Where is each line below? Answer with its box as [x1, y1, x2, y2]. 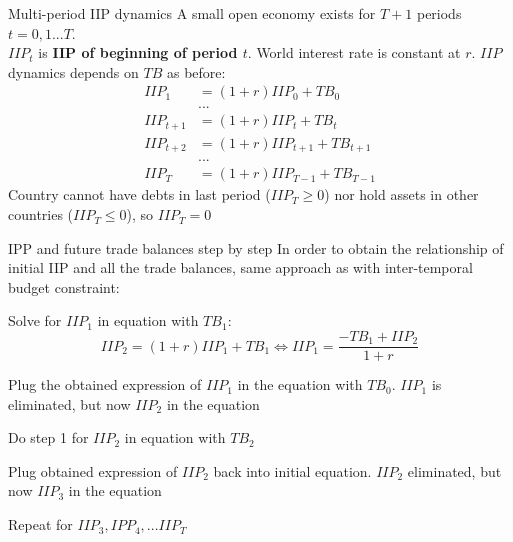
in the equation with [237, 374, 363, 395]
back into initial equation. [213, 460, 372, 481]
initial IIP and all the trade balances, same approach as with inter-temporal [8, 257, 473, 278]
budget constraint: [8, 276, 120, 297]
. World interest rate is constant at [247, 42, 461, 63]
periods [416, 3, 462, 23]
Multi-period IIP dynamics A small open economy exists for [8, 3, 376, 23]
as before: [166, 61, 226, 82]
